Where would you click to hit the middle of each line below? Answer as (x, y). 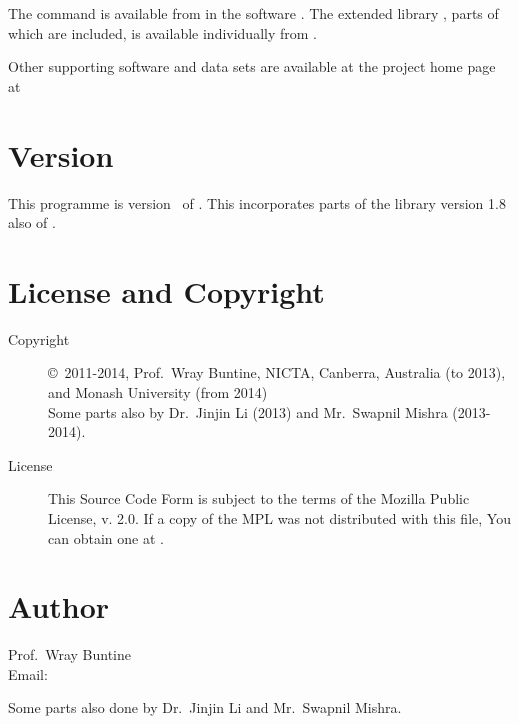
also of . (32, 222)
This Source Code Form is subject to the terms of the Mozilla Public (259, 498)
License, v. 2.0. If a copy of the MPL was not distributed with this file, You (279, 517)
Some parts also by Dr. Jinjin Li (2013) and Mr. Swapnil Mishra (248, 411)
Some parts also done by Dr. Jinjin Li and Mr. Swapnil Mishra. (205, 707)
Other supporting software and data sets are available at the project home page (252, 66)
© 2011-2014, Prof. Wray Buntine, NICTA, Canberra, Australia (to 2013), (277, 372)
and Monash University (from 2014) (158, 392)
